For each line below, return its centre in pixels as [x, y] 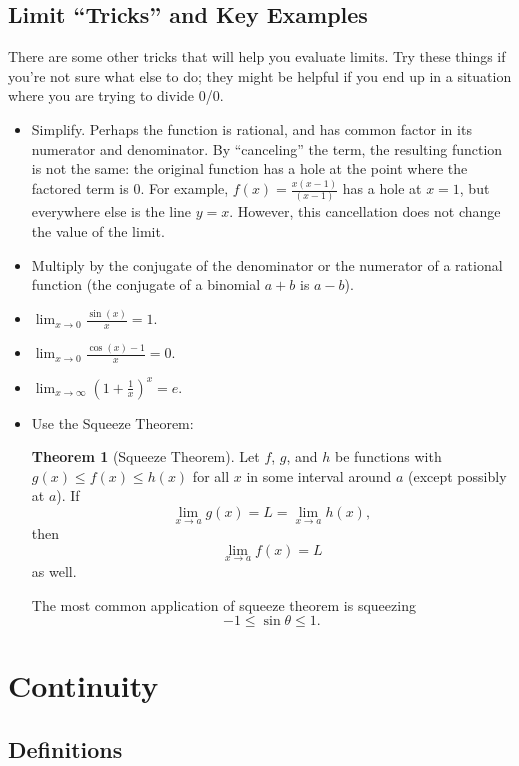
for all [211, 475]
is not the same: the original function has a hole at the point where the [249, 168]
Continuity [83, 685]
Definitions [65, 748]
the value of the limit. [98, 230]
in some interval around [319, 475]
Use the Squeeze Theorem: [112, 422]
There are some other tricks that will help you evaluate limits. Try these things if [257, 56]
